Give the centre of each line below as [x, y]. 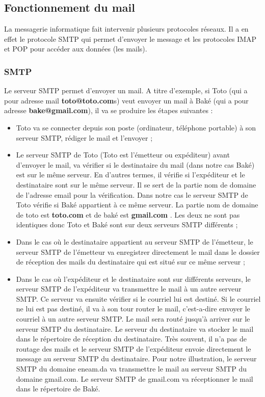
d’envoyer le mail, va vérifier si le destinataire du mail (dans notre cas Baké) [135, 164]
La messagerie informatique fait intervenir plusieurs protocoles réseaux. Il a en [126, 29]
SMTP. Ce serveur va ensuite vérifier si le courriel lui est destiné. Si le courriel [138, 298]
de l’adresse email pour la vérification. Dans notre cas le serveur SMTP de [132, 194]
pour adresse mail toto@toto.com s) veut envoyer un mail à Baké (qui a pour [126, 100]
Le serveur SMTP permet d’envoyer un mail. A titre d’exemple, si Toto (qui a [126, 90]
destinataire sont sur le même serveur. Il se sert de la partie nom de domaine [136, 184]
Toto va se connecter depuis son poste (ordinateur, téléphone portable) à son [136, 127]
